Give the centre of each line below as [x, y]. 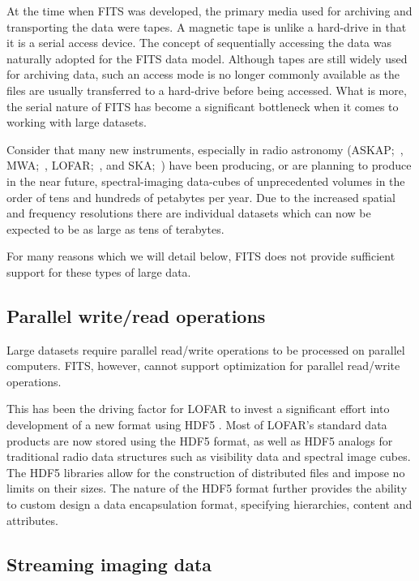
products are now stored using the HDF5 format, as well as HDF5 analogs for [200, 440]
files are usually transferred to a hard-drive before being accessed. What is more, [207, 90]
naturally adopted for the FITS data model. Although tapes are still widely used [207, 58]
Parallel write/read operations [136, 315]
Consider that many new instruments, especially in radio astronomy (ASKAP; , [205, 149]
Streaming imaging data [109, 564]
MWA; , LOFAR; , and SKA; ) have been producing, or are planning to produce [209, 165]
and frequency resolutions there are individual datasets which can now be [189, 213]
